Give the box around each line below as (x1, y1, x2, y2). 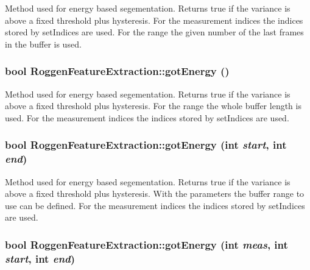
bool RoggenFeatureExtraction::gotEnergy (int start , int (5, 137, 287, 152)
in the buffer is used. (5, 37, 82, 50)
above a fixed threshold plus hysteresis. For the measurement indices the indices (5, 13, 303, 26)
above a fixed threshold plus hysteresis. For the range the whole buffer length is (5, 99, 301, 112)
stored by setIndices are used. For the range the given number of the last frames (5, 26, 304, 38)
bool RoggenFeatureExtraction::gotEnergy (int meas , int (5, 236, 288, 252)
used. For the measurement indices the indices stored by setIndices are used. (5, 111, 289, 124)
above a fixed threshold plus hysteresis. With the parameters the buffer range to (5, 187, 305, 200)
